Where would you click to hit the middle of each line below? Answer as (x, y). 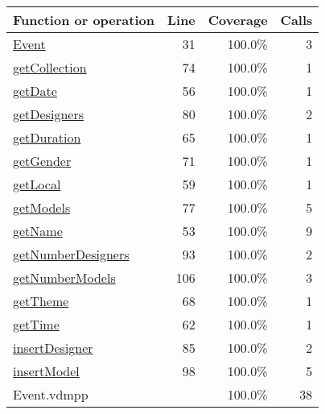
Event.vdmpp (51, 394)
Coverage (238, 20)
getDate (35, 91)
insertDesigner (53, 348)
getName (38, 231)
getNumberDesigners (71, 254)
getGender (42, 161)
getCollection (50, 67)
